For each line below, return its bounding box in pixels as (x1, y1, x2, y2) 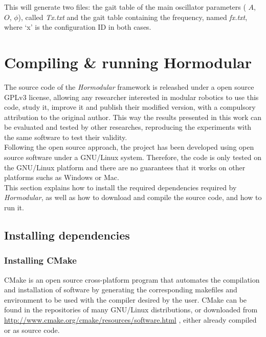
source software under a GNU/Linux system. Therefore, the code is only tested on (4, 152, 261, 163)
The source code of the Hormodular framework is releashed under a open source (4, 81, 254, 92)
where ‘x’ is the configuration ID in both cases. (4, 22, 151, 32)
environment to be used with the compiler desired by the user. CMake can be (4, 294, 247, 305)
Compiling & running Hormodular (4, 51, 252, 72)
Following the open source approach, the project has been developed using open (4, 142, 254, 152)
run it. (4, 202, 24, 213)
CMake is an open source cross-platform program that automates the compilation (4, 274, 260, 285)
